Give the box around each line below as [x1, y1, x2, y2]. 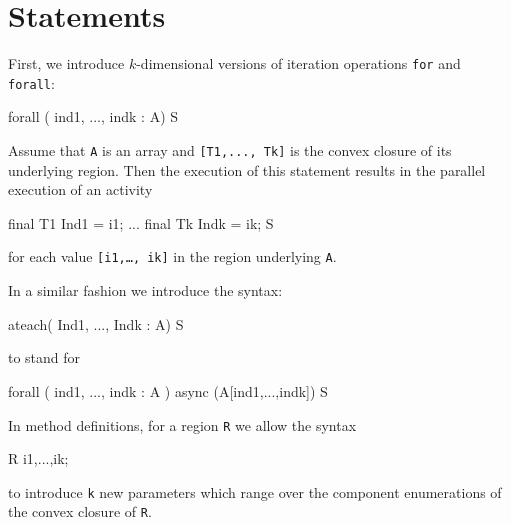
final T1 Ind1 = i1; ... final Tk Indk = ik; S [8, 212, 274, 233]
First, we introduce [8, 53, 125, 74]
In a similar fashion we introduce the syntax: [8, 280, 283, 301]
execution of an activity [8, 179, 153, 200]
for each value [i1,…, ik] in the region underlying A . [8, 246, 337, 267]
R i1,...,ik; [8, 448, 69, 469]
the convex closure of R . [8, 501, 152, 522]
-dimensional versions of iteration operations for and [136, 53, 461, 74]
